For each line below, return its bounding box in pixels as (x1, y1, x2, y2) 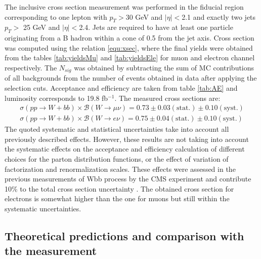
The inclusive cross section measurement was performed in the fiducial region (5, 2, 244, 12)
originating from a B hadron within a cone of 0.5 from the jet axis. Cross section (5, 32, 254, 43)
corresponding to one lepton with (5, 11, 107, 22)
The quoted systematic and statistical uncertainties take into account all (5, 124, 229, 134)
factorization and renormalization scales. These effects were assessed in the (5, 163, 236, 174)
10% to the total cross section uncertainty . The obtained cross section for (5, 183, 234, 194)
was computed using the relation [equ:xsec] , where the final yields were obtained (5, 42, 253, 53)
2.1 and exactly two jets (182, 11, 256, 22)
